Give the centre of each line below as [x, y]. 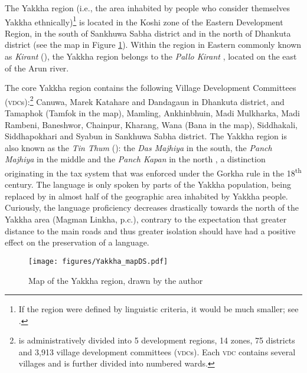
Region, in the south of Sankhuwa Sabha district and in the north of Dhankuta [148, 33]
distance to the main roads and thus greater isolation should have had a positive [150, 230]
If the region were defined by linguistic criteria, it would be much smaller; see [159, 309]
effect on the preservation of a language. [77, 242]
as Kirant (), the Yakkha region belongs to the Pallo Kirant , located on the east [151, 56]
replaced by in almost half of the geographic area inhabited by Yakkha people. [146, 196]
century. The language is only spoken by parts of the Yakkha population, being [148, 184]
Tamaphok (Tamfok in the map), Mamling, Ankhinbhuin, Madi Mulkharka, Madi [152, 113]
